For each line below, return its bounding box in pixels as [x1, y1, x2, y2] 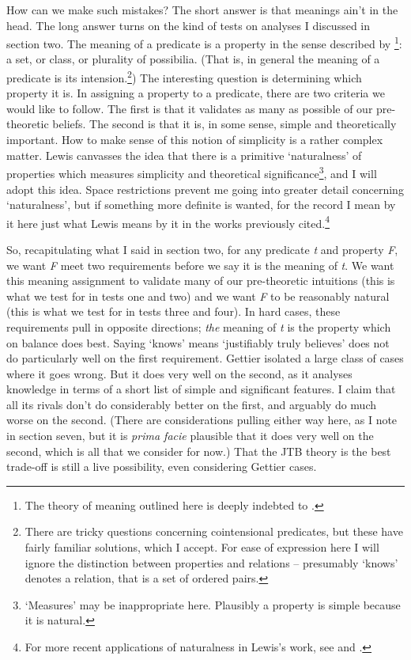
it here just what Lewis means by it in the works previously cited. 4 [6, 212, 330, 231]
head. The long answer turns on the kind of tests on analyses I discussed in [6, 17, 371, 33]
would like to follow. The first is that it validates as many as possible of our [6, 100, 373, 116]
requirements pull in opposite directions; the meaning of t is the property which [6, 318, 391, 335]
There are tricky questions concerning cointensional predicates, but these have [25, 523, 403, 540]
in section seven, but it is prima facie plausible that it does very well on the [6, 427, 374, 444]
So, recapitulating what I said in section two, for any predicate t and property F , [6, 241, 398, 257]
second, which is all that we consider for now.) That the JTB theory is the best [6, 442, 391, 459]
